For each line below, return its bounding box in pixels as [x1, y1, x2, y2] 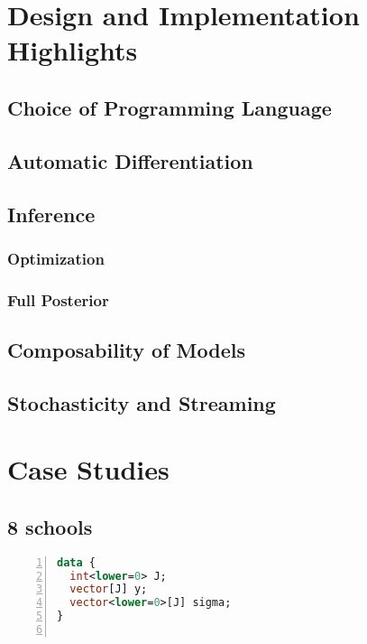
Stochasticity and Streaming [7, 388, 276, 416]
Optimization [7, 247, 105, 269]
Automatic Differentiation [7, 146, 253, 174]
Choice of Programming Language [7, 93, 332, 121]
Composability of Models [7, 335, 245, 363]
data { [57, 555, 96, 569]
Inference [7, 200, 96, 228]
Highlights [7, 32, 138, 69]
